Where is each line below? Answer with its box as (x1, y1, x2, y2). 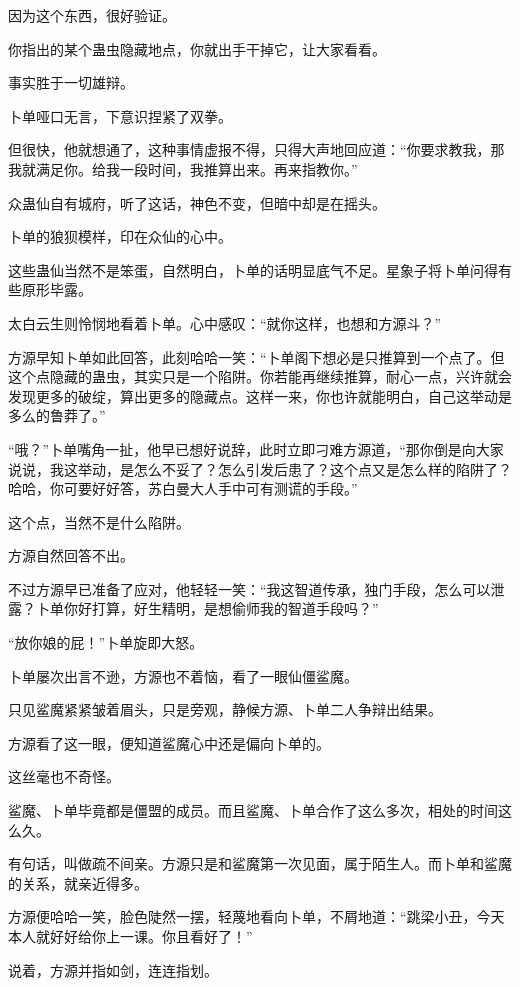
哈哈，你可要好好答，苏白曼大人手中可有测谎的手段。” (8, 478, 358, 499)
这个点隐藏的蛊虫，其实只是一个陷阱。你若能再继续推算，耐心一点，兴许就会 (8, 366, 512, 387)
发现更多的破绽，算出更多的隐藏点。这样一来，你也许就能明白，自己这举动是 (8, 385, 512, 406)
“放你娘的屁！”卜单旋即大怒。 (8, 632, 204, 653)
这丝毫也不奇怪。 (8, 766, 120, 787)
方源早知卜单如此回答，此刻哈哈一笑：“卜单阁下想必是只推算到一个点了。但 (8, 346, 505, 367)
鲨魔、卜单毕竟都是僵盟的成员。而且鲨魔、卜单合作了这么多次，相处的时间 (8, 800, 498, 821)
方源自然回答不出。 (8, 545, 134, 566)
